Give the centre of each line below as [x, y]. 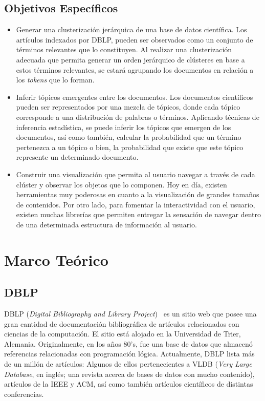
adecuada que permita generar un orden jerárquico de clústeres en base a [130, 59]
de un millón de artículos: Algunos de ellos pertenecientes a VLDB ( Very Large [128, 364]
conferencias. [24, 394]
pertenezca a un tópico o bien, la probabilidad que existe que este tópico [130, 147]
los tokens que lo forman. [55, 80]
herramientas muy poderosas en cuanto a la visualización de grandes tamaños [138, 194]
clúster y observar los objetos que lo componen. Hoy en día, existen [122, 184]
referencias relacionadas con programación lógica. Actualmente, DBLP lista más [129, 354]
